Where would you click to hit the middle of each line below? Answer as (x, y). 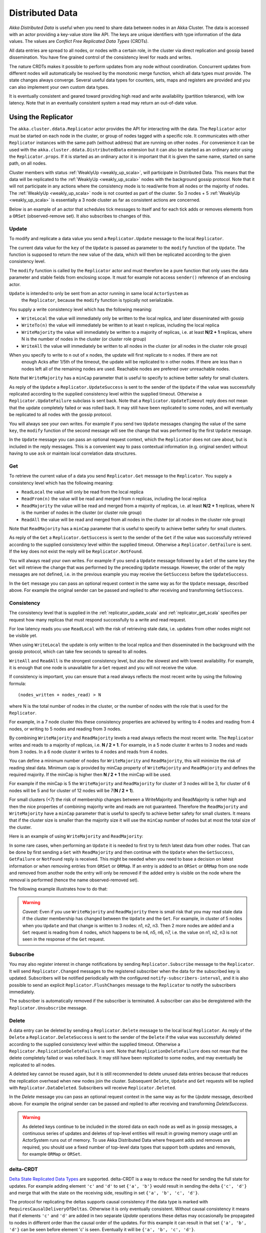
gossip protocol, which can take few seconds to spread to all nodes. (78, 652)
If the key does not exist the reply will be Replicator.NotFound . (76, 551)
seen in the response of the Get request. (64, 939)
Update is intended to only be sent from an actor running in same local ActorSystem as (99, 293)
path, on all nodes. (28, 163)
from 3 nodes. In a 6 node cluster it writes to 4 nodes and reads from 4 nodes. (89, 752)
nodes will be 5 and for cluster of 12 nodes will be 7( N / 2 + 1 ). (72, 790)
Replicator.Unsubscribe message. (48, 1008)
